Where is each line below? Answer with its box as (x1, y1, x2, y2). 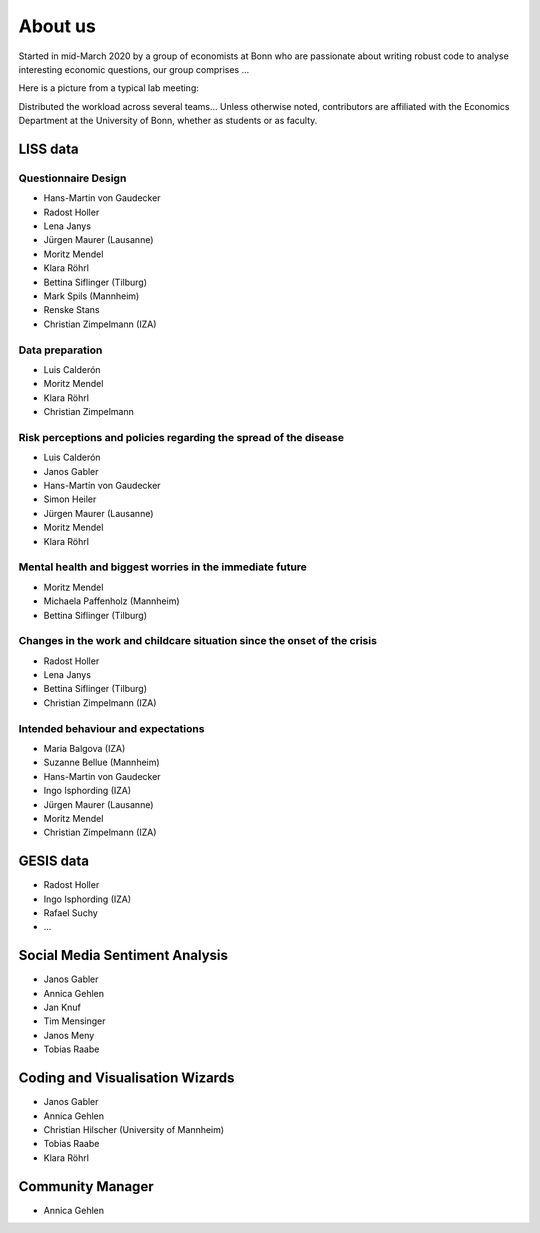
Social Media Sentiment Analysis (18, 947, 229, 964)
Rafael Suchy (43, 906, 99, 919)
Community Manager (18, 1178, 154, 1195)
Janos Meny (43, 1029, 95, 1041)
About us (18, 15, 97, 37)
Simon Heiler (43, 493, 97, 505)
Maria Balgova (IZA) (43, 742, 126, 754)
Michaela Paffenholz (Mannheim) (43, 595, 180, 607)
